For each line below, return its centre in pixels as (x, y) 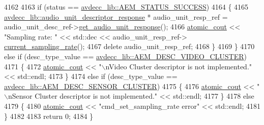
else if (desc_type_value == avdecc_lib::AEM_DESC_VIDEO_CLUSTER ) (125, 56)
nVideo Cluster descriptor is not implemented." (179, 66)
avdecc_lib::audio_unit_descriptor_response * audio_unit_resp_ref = (116, 16)
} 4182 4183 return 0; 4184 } (49, 116)
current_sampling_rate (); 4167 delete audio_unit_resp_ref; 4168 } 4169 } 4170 (129, 46)
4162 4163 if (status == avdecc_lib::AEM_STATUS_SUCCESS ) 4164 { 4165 (126, 7)
